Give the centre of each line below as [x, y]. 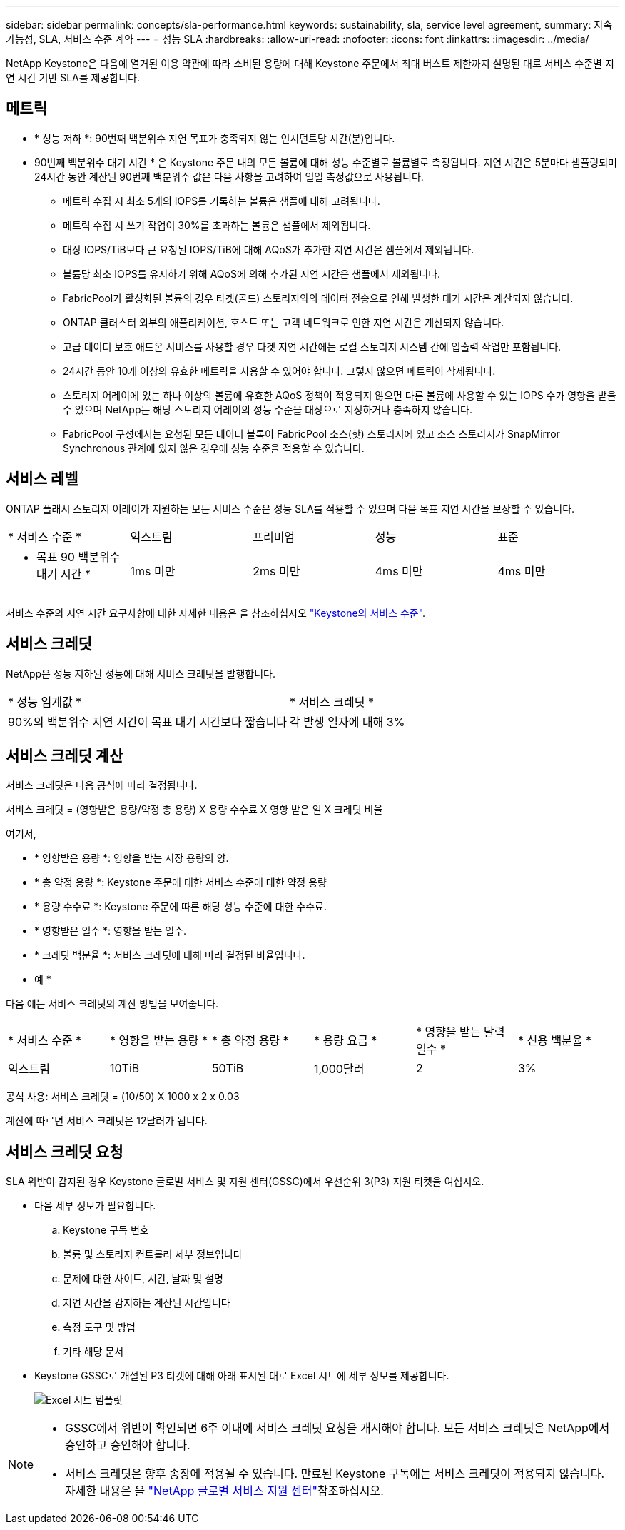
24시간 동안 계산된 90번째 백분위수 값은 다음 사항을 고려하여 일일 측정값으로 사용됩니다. [229, 176]
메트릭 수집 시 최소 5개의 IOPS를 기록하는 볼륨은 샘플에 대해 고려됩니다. [222, 201]
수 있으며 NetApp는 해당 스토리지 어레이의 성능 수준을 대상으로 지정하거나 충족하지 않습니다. [268, 409]
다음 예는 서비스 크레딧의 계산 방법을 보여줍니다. [112, 1004]
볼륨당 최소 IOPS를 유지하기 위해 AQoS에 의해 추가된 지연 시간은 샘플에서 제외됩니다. [252, 273]
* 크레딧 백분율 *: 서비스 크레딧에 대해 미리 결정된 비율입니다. [170, 955]
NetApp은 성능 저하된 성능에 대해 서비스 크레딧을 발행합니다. [141, 673]
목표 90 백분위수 [78, 557]
